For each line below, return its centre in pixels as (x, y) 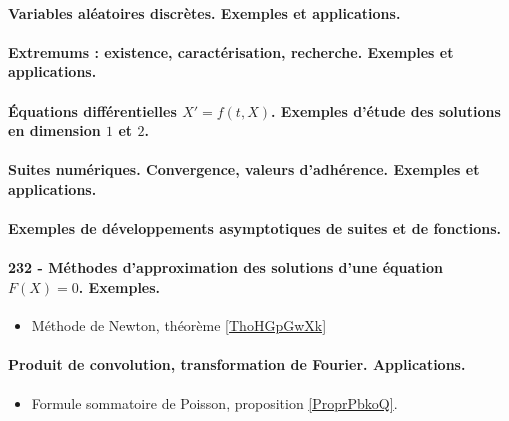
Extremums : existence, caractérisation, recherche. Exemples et (231, 51)
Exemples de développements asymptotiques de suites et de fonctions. (255, 228)
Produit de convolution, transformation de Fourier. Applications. (237, 364)
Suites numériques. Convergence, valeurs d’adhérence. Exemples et (244, 169)
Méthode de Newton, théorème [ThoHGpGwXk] (179, 325)
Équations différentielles (92, 110)
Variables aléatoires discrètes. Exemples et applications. (204, 12)
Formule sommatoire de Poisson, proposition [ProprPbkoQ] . (214, 402)
